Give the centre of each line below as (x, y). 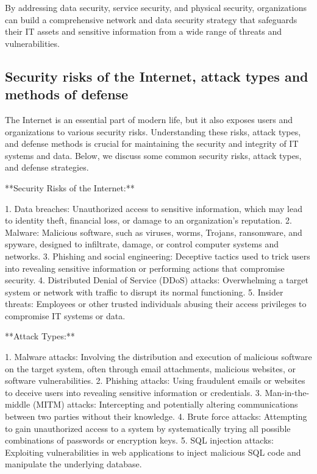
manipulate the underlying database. (73, 464)
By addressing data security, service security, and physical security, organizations (156, 7)
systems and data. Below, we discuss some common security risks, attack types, (153, 155)
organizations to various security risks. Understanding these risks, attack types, (153, 131)
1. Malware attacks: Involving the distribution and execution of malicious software (158, 357)
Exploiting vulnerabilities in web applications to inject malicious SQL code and (153, 452)
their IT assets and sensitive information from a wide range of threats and (144, 31)
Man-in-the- (287, 392)
